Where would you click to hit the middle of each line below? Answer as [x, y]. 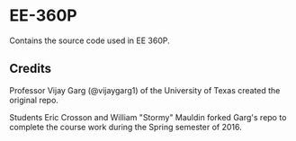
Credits [31, 69]
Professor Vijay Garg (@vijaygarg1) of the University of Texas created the [145, 90]
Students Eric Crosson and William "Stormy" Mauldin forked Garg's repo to [148, 117]
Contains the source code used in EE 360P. [90, 40]
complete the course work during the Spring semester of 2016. [126, 127]
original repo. [34, 100]
